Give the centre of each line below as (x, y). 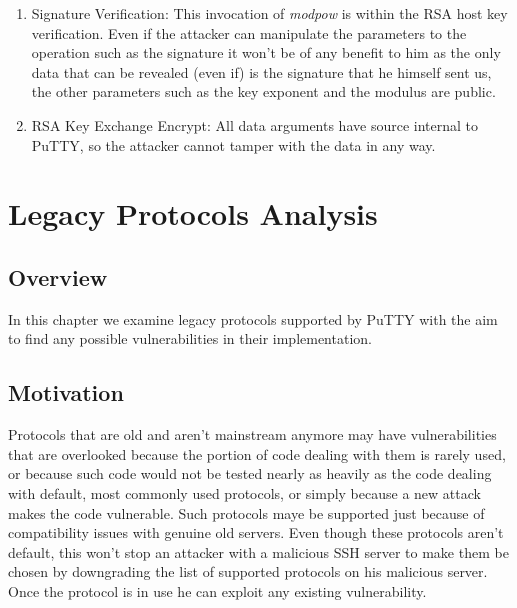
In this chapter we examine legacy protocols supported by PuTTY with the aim (253, 318)
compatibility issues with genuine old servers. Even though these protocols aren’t (256, 532)
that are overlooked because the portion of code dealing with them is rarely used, (257, 453)
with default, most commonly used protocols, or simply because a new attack (244, 492)
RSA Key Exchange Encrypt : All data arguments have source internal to (254, 124)
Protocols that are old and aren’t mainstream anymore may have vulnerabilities (252, 434)
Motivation (66, 392)
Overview (58, 276)
